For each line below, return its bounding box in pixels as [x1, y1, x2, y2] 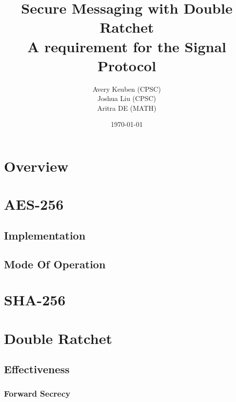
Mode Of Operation [4, 256, 106, 271]
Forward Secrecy [4, 387, 71, 399]
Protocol [97, 55, 157, 75]
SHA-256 [4, 290, 66, 310]
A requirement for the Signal [27, 36, 226, 56]
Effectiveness [4, 362, 70, 377]
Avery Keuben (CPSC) [93, 83, 161, 94]
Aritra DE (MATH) [97, 102, 157, 113]
